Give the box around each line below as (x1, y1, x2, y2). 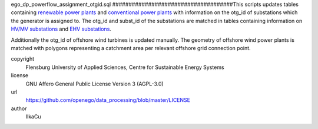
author (11, 105, 27, 112)
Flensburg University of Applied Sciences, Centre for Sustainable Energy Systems (25, 64, 224, 71)
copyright (11, 55, 35, 62)
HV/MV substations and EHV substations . (11, 25, 112, 32)
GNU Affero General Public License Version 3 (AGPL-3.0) (25, 80, 164, 87)
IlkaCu (25, 113, 41, 120)
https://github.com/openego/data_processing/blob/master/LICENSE (25, 97, 191, 104)
